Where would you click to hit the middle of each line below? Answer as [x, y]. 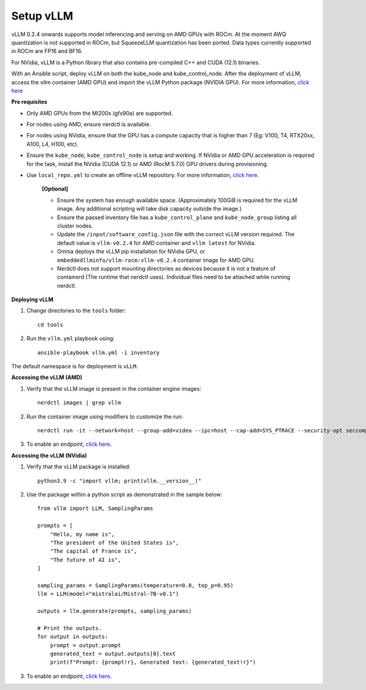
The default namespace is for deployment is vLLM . [75, 366]
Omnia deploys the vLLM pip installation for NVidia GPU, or [131, 252]
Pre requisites [29, 102]
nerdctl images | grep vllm [79, 403]
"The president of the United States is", [114, 543]
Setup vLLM [42, 16]
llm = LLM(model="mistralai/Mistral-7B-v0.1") [108, 594]
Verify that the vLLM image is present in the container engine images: [114, 388]
